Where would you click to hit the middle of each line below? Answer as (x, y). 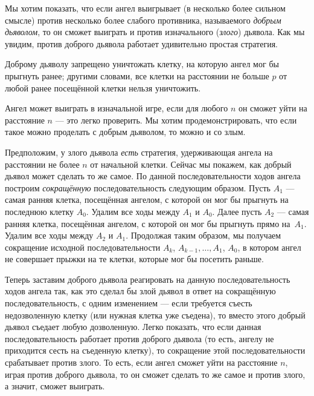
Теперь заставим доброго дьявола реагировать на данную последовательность (148, 279)
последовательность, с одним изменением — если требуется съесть (129, 303)
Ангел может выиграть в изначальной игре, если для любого (117, 108)
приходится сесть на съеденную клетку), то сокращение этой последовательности (155, 350)
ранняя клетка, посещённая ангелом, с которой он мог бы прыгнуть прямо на (148, 223)
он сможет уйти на (273, 108)
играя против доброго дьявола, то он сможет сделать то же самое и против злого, (155, 374)
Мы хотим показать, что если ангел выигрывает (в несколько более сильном (145, 8)
